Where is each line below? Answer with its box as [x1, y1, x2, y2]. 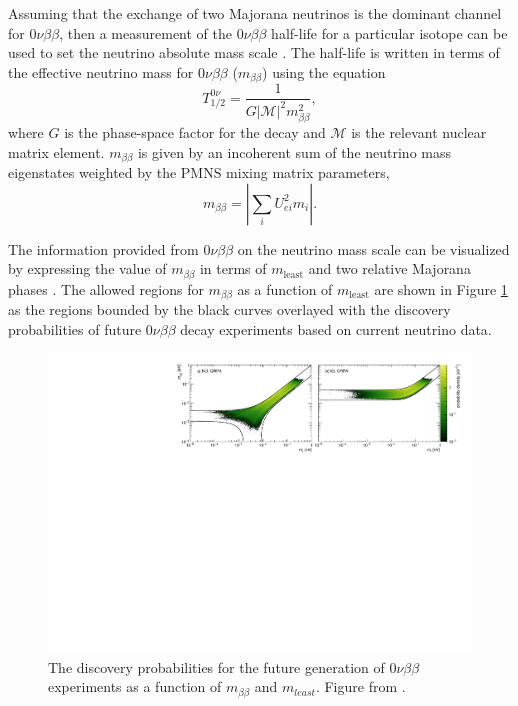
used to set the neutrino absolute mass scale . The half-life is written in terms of [8, 42, 500, 63]
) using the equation [262, 61, 386, 82]
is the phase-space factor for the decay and [64, 122, 326, 143]
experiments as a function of [48, 676, 222, 697]
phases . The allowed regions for [8, 278, 204, 299]
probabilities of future [8, 318, 142, 339]
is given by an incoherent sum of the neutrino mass [137, 141, 452, 162]
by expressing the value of [8, 258, 167, 279]
